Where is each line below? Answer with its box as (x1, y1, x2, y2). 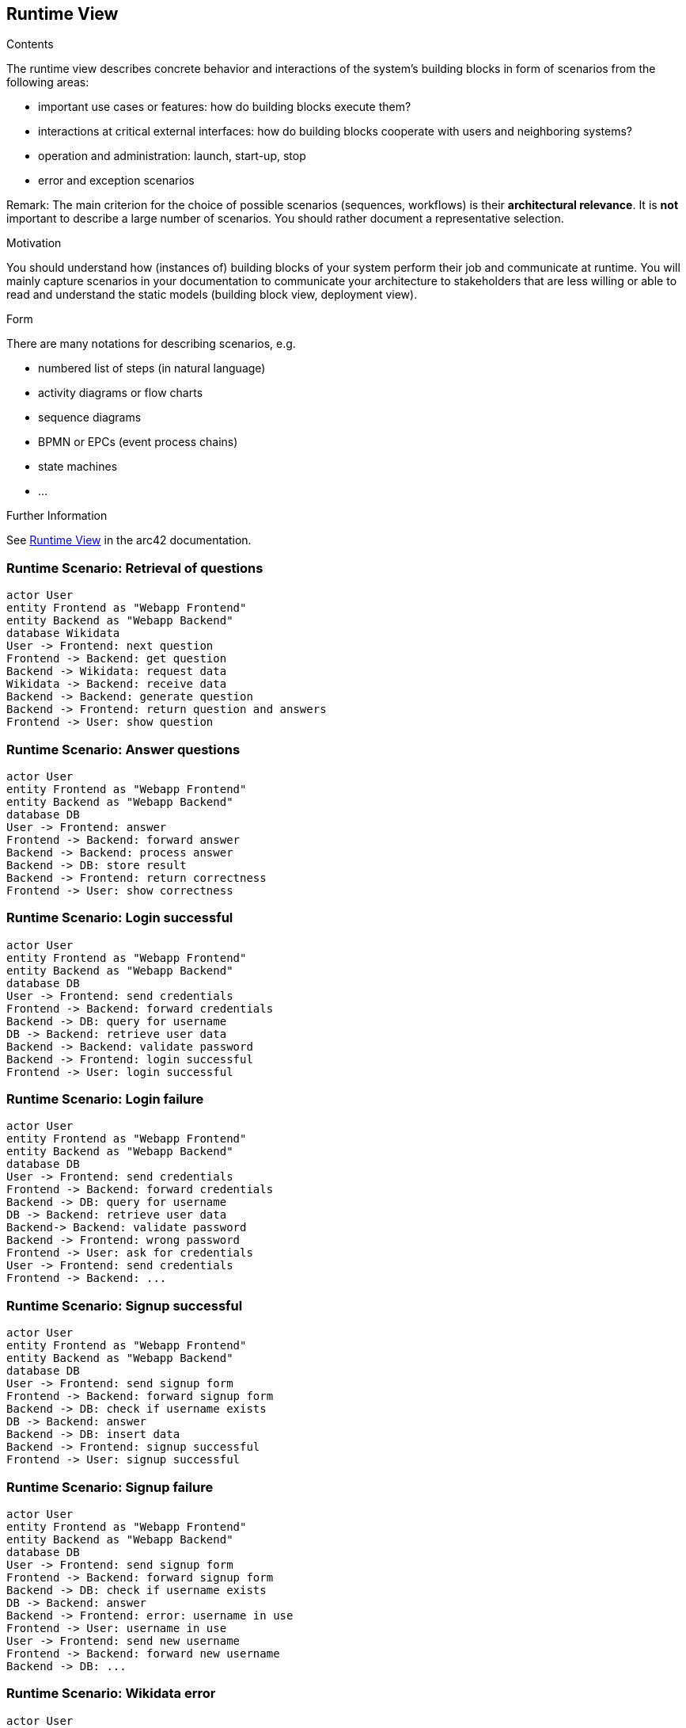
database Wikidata (6, 627, 120, 640)
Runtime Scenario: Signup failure (6, 1478, 214, 1495)
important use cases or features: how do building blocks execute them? (38, 100, 411, 114)
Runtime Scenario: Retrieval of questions (6, 559, 263, 576)
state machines (38, 460, 118, 474)
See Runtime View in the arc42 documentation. (6, 533, 252, 547)
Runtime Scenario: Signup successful (6, 1297, 243, 1314)
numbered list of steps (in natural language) (38, 361, 266, 376)
